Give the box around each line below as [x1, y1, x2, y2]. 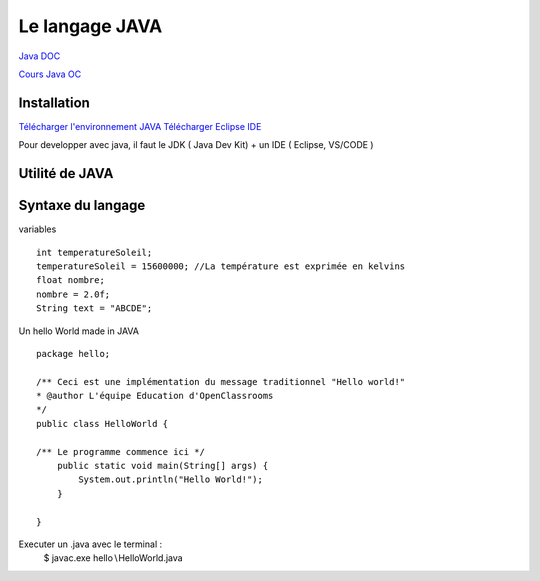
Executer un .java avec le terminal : [18, 538, 163, 550]
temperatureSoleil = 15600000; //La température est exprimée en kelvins [36, 260, 406, 272]
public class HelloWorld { [36, 418, 169, 429]
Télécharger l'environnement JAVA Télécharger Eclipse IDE [18, 120, 262, 132]
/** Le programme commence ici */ [36, 446, 205, 457]
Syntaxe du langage [18, 197, 146, 214]
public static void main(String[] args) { [56, 460, 269, 472]
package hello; [36, 348, 111, 359]
